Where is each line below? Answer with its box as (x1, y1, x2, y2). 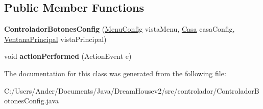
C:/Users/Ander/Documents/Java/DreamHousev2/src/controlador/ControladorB (4, 85, 259, 96)
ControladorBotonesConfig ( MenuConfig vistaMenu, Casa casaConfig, (4, 24, 235, 34)
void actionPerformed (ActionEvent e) (4, 51, 132, 61)
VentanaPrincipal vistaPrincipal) (4, 33, 107, 44)
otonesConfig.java (4, 95, 59, 106)
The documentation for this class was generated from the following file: (4, 68, 226, 78)
